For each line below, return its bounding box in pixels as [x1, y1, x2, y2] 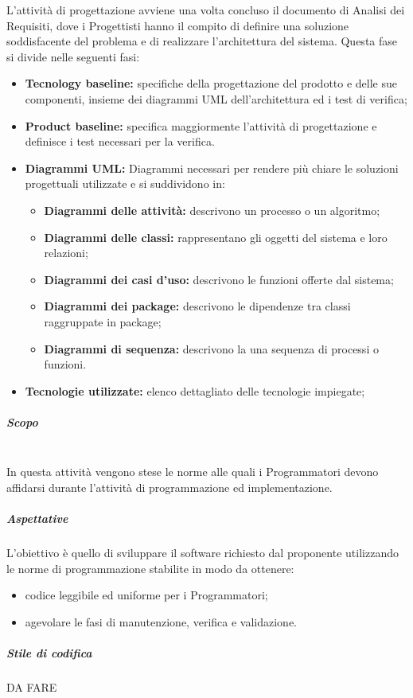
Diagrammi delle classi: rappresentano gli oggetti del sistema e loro [44, 228, 388, 245]
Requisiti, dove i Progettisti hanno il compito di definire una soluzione [6, 17, 349, 33]
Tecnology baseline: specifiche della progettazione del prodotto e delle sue [25, 75, 397, 92]
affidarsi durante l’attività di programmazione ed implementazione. [6, 479, 333, 496]
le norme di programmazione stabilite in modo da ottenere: [6, 560, 294, 576]
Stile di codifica [6, 645, 92, 661]
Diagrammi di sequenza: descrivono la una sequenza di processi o [44, 340, 379, 357]
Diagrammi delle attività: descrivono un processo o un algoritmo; [44, 201, 380, 218]
